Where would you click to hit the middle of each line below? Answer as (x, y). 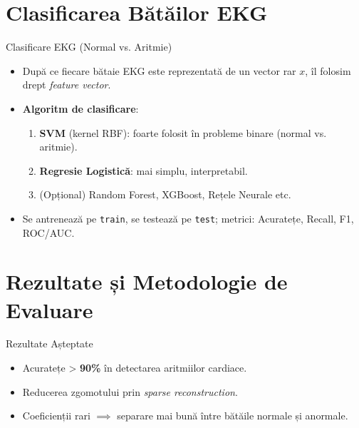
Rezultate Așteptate (50, 343)
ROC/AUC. (48, 232)
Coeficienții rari (56, 416)
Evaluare (50, 309)
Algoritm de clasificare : (80, 108)
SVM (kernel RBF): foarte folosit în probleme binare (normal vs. (183, 132)
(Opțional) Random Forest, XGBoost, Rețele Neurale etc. (165, 194)
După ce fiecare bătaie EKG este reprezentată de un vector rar (159, 70)
